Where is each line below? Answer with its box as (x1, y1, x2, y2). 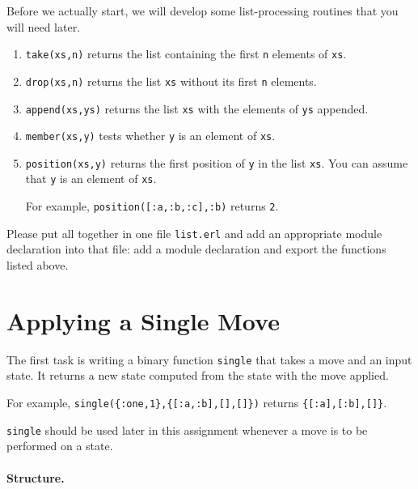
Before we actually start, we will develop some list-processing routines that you (6, 2, 399, 19)
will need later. (6, 18, 81, 35)
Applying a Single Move (6, 304, 280, 337)
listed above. (6, 257, 69, 274)
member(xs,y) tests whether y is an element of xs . (25, 127, 276, 144)
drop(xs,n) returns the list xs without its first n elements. (25, 72, 317, 89)
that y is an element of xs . (25, 170, 157, 187)
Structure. (6, 469, 65, 486)
